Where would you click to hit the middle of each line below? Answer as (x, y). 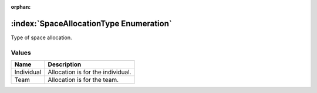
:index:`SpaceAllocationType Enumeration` (92, 23)
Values (21, 53)
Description (65, 64)
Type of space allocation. (41, 37)
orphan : (21, 7)
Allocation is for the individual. (90, 72)
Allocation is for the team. (83, 80)
